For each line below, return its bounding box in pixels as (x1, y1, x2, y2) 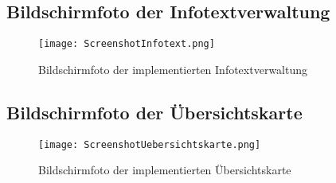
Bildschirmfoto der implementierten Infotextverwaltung (38, 60, 308, 77)
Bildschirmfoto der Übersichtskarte (6, 99, 303, 124)
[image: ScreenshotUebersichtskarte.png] (38, 138, 261, 150)
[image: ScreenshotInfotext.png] (38, 38, 215, 50)
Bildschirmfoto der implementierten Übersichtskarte (38, 162, 291, 178)
